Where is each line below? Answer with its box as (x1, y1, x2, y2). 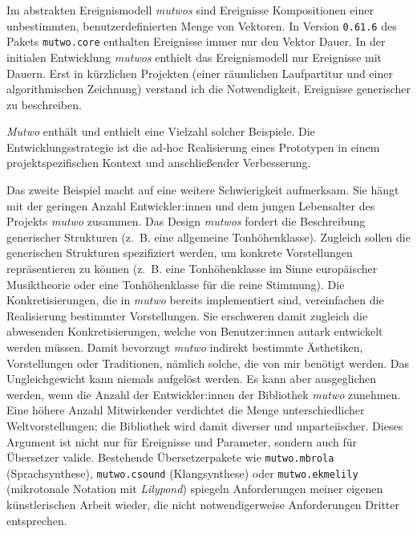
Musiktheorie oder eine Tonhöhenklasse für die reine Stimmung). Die (6, 275, 345, 292)
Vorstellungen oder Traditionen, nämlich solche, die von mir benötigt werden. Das (6, 354, 409, 371)
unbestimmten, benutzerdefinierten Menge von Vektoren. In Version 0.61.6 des (6, 17, 397, 34)
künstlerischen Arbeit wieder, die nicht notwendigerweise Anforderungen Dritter (6, 496, 399, 513)
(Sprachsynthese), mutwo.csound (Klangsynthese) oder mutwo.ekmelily (6, 464, 358, 481)
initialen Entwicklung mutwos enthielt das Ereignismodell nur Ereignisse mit (6, 48, 383, 65)
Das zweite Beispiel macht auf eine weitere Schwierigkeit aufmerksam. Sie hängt (6, 181, 399, 198)
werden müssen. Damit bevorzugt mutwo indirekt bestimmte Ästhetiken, (6, 339, 363, 355)
